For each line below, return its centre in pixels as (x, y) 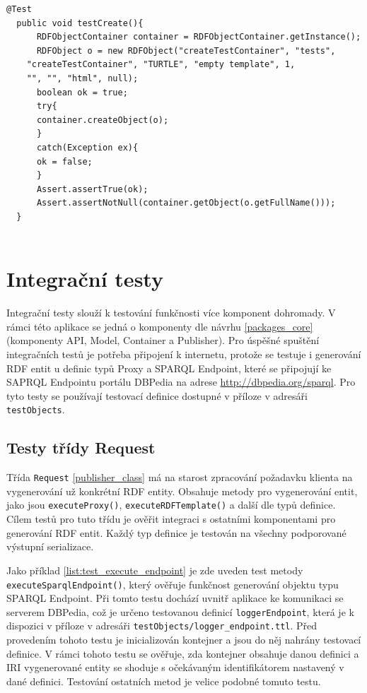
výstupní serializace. (50, 546)
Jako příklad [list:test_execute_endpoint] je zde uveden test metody (155, 570)
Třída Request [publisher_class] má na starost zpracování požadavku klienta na (180, 477)
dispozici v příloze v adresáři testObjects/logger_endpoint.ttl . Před (162, 626)
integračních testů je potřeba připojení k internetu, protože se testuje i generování (184, 354)
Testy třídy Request (81, 448)
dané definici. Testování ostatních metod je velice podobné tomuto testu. (164, 681)
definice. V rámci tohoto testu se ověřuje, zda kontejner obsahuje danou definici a (183, 653)
